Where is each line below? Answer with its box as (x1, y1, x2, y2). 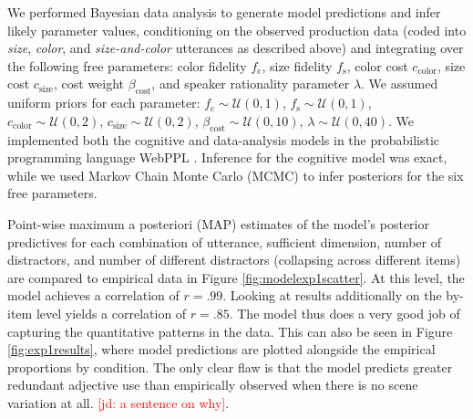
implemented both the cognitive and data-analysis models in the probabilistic (7, 130, 440, 149)
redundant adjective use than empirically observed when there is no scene (7, 375, 418, 394)
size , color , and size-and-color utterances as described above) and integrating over (7, 38, 464, 58)
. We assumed (361, 74, 438, 93)
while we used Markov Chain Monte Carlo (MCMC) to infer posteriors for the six (7, 165, 464, 184)
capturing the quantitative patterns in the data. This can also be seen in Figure (7, 321, 453, 340)
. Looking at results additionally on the (222, 286, 442, 305)
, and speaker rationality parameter (151, 74, 350, 93)
